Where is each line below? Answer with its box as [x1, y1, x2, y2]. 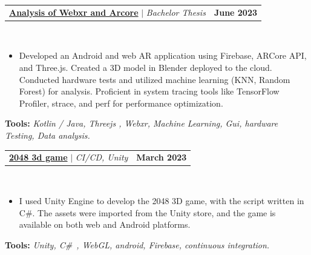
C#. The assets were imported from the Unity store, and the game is [19, 206, 276, 219]
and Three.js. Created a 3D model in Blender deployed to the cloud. [19, 61, 272, 74]
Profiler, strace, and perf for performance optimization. [19, 96, 223, 109]
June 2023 [214, 5, 258, 18]
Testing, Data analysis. [5, 129, 90, 141]
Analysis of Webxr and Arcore [9, 5, 139, 18]
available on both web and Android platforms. [19, 218, 191, 231]
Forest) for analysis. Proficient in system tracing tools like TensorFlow [19, 85, 280, 98]
